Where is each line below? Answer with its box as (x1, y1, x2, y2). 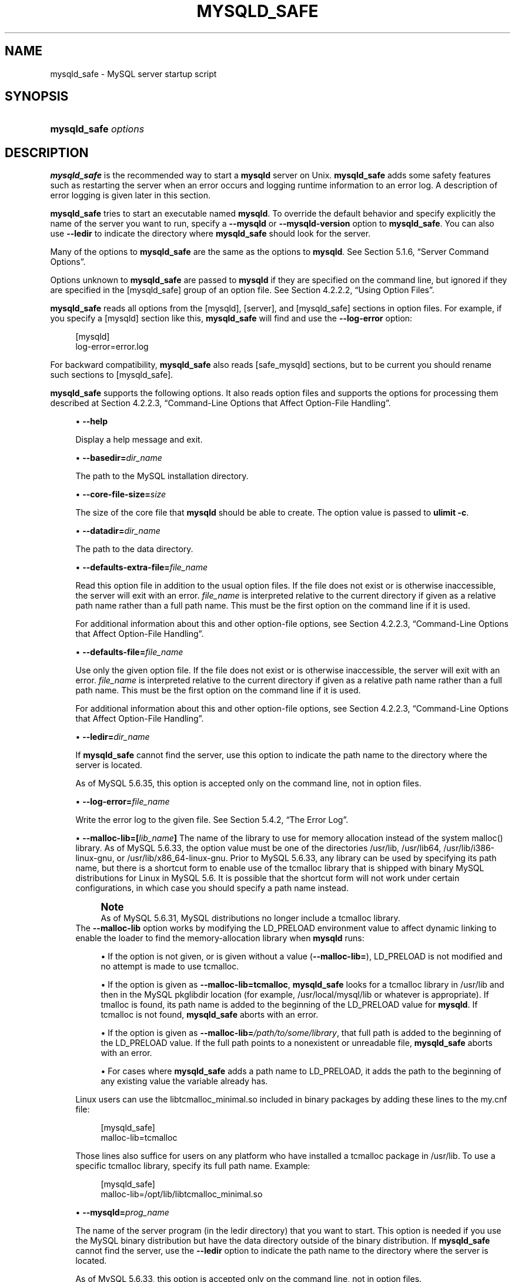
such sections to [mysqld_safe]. (50, 370, 173, 380)
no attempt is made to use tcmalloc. (101, 961, 239, 972)
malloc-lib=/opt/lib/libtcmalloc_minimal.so (101, 1189, 263, 1200)
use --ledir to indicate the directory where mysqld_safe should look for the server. (50, 228, 371, 239)
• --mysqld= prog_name (75, 1207, 169, 1218)
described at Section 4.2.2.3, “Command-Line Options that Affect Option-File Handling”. (50, 398, 391, 408)
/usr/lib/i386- (443, 843, 495, 853)
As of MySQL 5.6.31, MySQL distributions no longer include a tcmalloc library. (101, 913, 400, 924)
